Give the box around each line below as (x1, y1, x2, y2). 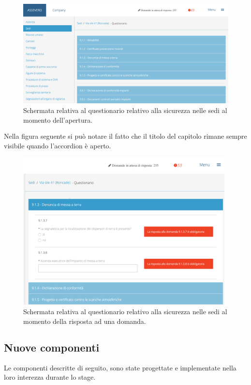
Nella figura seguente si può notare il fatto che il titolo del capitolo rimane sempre (4, 131, 247, 141)
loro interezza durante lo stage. (4, 372, 96, 382)
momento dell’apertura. (23, 114, 93, 125)
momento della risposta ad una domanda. (23, 316, 146, 326)
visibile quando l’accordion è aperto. (4, 140, 111, 150)
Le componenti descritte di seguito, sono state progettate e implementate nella (4, 362, 236, 372)
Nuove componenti (4, 340, 100, 354)
